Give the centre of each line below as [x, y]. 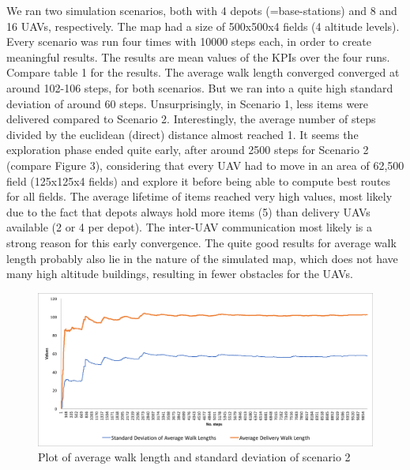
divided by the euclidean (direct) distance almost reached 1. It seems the [182, 134]
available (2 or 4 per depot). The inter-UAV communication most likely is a [190, 227]
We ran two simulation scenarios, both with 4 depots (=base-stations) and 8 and [202, 10]
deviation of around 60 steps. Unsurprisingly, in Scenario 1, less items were [188, 103]
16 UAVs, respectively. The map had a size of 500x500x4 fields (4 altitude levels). [203, 26]
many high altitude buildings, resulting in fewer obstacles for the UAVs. [180, 274]
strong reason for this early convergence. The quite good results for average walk [201, 242]
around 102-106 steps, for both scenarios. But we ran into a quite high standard [200, 87]
